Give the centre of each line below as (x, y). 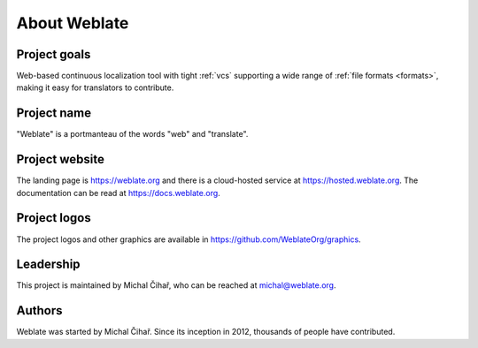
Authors (39, 310)
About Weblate (73, 23)
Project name (54, 113)
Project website (61, 159)
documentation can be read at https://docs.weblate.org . (118, 193)
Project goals (54, 54)
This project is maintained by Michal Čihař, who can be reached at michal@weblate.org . (176, 285)
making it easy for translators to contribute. (95, 87)
